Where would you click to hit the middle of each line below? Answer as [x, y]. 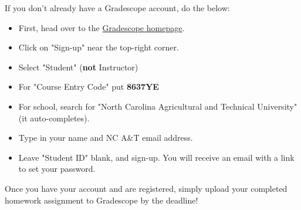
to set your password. [57, 169]
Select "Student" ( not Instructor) [78, 67]
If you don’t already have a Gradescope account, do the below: [117, 8]
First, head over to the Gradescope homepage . [102, 27]
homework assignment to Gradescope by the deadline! [102, 200]
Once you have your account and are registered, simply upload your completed [146, 188]
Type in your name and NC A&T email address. [106, 138]
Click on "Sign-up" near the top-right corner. [99, 47]
